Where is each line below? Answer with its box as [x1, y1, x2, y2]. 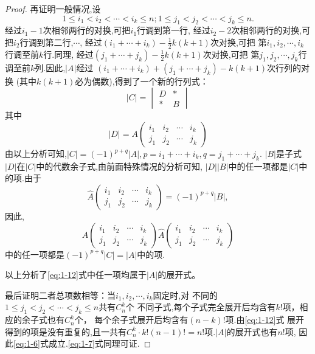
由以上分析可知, [5, 147, 67, 159]
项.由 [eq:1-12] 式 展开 [225, 313, 305, 326]
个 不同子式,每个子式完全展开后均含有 [125, 300, 276, 313]
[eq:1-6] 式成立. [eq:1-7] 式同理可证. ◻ [13, 337, 151, 350]
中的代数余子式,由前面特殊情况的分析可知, [36, 159, 202, 172]
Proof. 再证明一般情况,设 [5, 2, 101, 15]
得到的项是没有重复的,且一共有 [5, 325, 126, 338]
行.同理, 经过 [43, 47, 94, 60]
